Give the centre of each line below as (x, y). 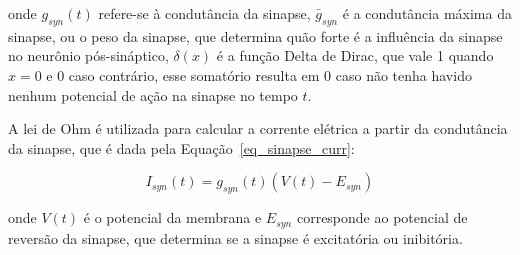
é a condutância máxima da (427, 13)
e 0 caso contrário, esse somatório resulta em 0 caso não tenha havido (259, 74)
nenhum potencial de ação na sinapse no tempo (153, 94)
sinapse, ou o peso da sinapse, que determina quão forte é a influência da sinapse (255, 35)
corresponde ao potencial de (382, 217)
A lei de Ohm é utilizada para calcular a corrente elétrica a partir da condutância (258, 128)
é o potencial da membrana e (172, 217)
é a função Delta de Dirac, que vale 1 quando (355, 55)
